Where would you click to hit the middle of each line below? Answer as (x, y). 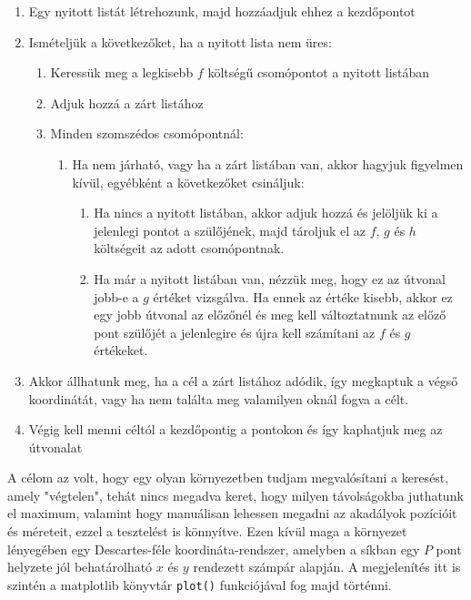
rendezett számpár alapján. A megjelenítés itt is (327, 567)
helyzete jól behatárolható (80, 567)
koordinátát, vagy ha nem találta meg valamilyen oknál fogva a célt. (219, 398)
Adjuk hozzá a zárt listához (127, 102)
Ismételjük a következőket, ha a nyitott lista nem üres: (180, 41)
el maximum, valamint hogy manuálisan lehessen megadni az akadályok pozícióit (232, 513)
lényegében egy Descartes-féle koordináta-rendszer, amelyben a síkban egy (214, 549)
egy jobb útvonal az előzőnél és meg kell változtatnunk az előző (270, 315)
